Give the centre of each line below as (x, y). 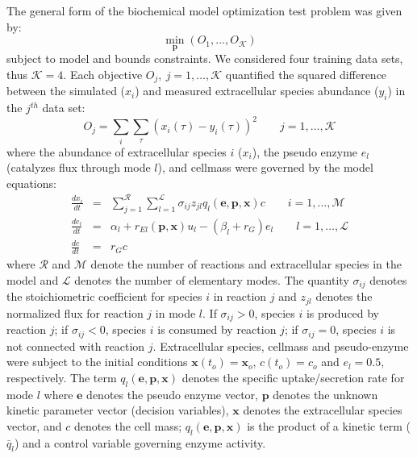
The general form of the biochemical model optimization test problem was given (204, 10)
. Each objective (103, 74)
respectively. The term (62, 377)
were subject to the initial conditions (97, 362)
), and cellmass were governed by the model (265, 167)
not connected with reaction (76, 346)
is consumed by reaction (217, 329)
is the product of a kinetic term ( (329, 425)
